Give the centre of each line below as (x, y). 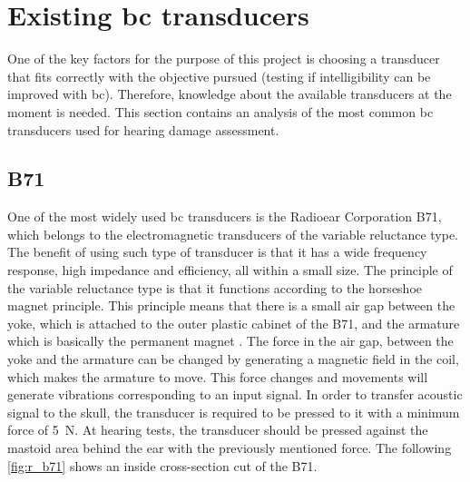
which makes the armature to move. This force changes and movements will (218, 376)
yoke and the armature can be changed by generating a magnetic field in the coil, (233, 359)
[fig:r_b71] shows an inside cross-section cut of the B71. (162, 465)
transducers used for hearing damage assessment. (143, 129)
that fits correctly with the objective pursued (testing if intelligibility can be (219, 76)
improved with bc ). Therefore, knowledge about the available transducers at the (230, 94)
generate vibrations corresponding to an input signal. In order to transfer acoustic (235, 394)
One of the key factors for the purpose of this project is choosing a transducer (224, 59)
